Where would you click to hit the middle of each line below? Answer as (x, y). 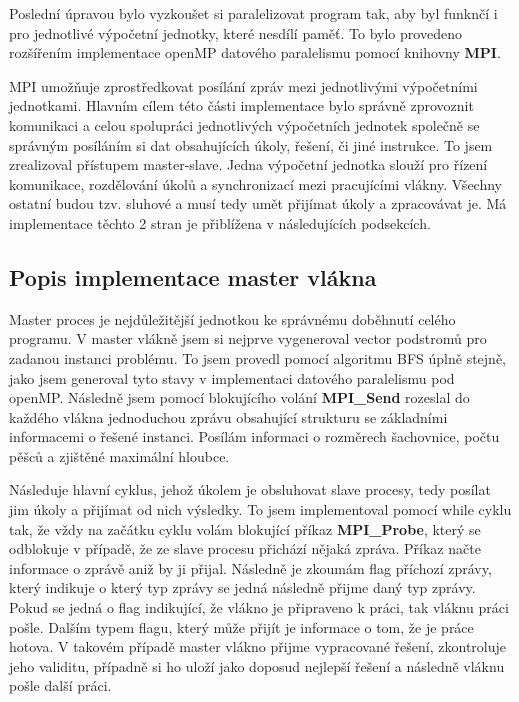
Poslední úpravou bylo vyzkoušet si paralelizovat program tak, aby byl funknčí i (253, 13)
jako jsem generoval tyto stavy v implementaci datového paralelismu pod (232, 377)
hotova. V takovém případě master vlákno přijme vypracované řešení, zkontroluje (257, 646)
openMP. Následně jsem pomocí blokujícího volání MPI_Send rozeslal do (239, 397)
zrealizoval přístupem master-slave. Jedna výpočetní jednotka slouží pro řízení (248, 164)
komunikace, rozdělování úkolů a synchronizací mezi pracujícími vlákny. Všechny (255, 183)
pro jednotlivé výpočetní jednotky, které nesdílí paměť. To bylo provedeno (235, 32)
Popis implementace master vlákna (193, 276)
